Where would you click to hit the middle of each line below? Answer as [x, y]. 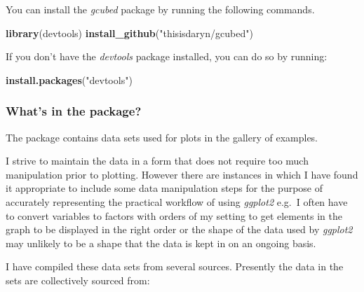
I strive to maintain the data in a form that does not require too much [157, 161]
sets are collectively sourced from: [78, 280]
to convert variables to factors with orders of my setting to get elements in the [174, 215]
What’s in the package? [74, 111]
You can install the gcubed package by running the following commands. [160, 9]
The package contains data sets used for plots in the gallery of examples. [162, 137]
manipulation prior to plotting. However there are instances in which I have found [182, 174]
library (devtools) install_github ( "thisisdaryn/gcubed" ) [129, 33]
